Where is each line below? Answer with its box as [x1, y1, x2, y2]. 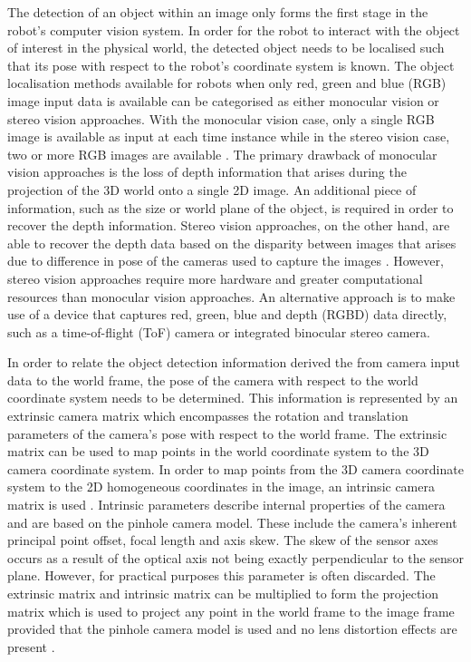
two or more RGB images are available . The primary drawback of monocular [7, 144, 437, 163]
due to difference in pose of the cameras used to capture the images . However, [7, 251, 444, 270]
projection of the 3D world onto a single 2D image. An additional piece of [7, 180, 417, 199]
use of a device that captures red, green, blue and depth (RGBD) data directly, [7, 305, 447, 324]
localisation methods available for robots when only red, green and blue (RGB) [7, 73, 447, 92]
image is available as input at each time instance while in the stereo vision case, [7, 127, 450, 146]
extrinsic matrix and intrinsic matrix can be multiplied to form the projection [7, 584, 439, 602]
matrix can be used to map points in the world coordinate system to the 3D [7, 442, 429, 461]
